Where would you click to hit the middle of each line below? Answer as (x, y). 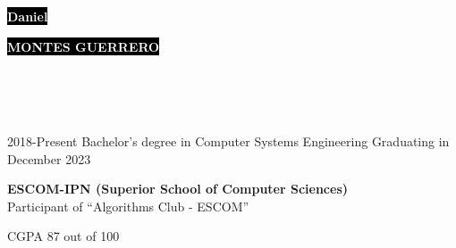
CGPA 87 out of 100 (63, 236)
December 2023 (49, 158)
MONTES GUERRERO (84, 46)
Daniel (28, 16)
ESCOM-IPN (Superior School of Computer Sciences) (178, 189)
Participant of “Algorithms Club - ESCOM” (128, 206)
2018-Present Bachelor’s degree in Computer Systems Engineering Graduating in (228, 141)
